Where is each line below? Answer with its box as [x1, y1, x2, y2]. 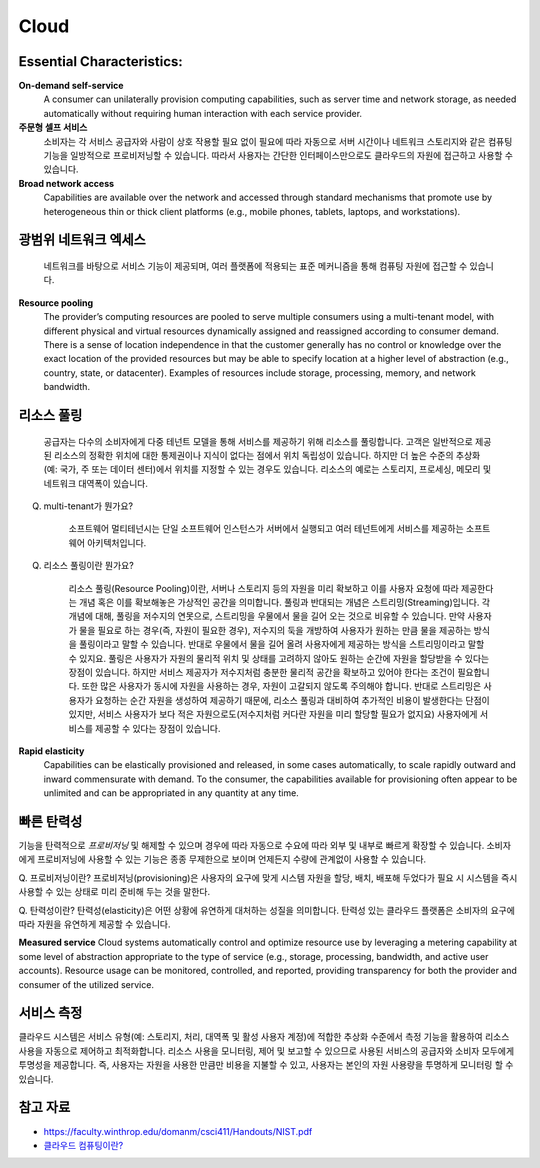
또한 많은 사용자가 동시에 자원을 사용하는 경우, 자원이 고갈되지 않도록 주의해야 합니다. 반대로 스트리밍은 [81, 680, 482, 692]
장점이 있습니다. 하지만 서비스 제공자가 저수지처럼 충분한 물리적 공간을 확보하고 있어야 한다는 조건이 [68, 666, 456, 678]
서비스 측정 [18, 1005, 83, 1022]
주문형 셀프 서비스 [18, 121, 88, 134]
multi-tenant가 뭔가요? [43, 500, 134, 512]
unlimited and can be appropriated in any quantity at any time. [43, 787, 299, 799]
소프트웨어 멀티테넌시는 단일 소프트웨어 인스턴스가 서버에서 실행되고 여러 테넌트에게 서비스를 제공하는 [68, 523, 464, 535]
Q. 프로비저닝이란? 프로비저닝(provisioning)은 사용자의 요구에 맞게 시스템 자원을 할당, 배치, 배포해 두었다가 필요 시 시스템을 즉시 [18, 871, 518, 884]
